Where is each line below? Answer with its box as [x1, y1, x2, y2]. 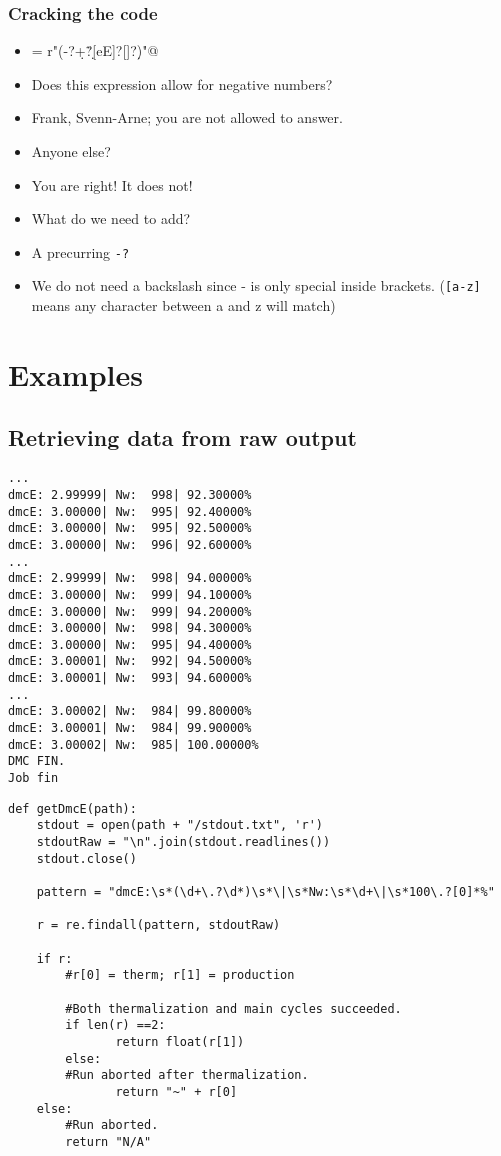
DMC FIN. [8, 754, 66, 769]
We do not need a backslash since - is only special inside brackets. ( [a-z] [31, 275, 481, 296]
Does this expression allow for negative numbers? [31, 73, 333, 94]
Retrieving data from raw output [8, 422, 357, 453]
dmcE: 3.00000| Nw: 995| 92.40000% [8, 504, 252, 519]
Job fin [8, 771, 59, 786]
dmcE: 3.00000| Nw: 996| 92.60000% [8, 537, 252, 552]
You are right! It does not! [31, 174, 193, 195]
